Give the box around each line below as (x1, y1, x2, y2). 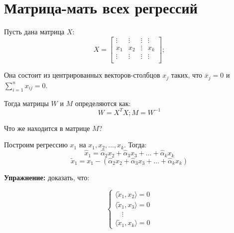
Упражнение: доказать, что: (4, 172, 90, 182)
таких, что (171, 70, 203, 80)
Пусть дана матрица (4, 26, 65, 37)
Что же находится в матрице (4, 122, 90, 133)
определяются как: (75, 98, 131, 108)
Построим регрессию (4, 139, 68, 150)
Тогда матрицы (4, 98, 49, 108)
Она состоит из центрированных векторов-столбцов (4, 70, 160, 80)
